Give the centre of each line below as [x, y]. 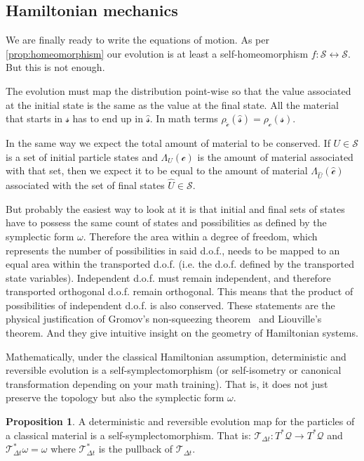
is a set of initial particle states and [82, 156]
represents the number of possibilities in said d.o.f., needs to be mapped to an [173, 250]
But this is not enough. [55, 67]
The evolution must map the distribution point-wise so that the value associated [178, 90]
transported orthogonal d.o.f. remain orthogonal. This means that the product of [180, 291]
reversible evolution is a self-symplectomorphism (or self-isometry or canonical [174, 370]
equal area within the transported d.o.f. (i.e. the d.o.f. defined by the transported [180, 264]
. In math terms [184, 118]
